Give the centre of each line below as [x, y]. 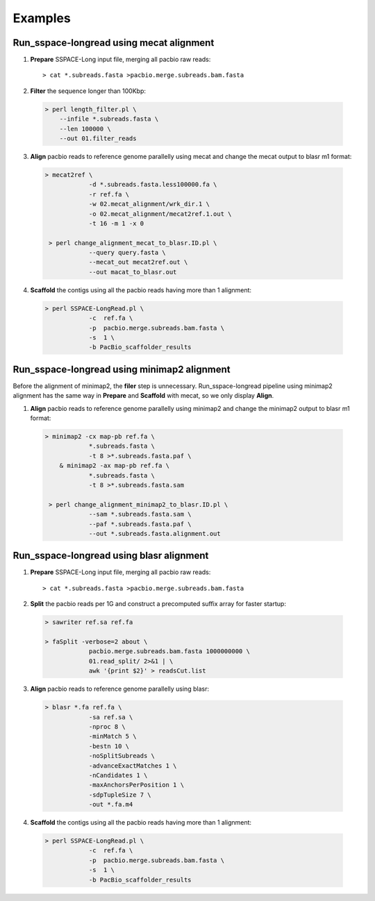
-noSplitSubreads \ [122, 756]
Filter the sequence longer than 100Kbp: [88, 91]
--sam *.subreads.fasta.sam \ [140, 514]
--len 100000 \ [85, 129]
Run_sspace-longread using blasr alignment [111, 556]
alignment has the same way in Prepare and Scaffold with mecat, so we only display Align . [143, 396]
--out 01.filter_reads [98, 138]
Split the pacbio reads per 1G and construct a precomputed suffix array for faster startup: [158, 604]
